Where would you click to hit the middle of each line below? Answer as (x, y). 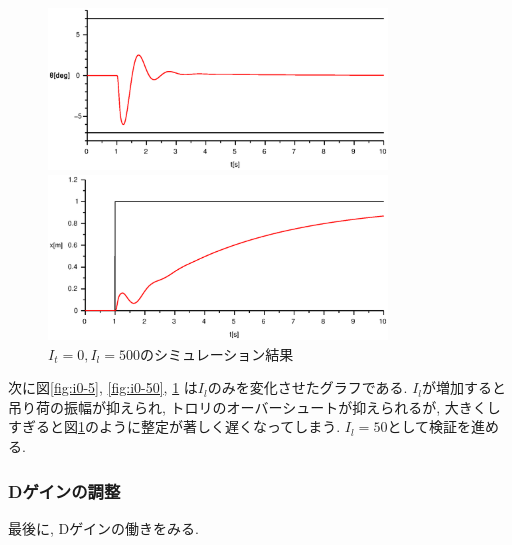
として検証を (429, 426)
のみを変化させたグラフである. (307, 387)
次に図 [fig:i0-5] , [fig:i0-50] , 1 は (103, 387)
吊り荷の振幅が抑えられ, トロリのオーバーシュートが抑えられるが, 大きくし (254, 406)
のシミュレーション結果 (216, 353)
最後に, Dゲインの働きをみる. (103, 527)
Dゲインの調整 (64, 490)
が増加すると (464, 387)
